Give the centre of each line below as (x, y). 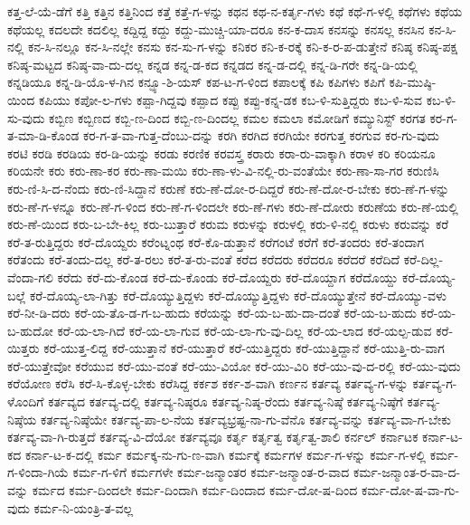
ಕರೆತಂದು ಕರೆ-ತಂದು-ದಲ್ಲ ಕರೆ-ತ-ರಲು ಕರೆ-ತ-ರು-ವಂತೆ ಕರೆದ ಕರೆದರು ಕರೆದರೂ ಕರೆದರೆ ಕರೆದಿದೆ (204, 259)
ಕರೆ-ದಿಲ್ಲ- (423, 259)
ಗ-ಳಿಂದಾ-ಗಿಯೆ (38, 472)
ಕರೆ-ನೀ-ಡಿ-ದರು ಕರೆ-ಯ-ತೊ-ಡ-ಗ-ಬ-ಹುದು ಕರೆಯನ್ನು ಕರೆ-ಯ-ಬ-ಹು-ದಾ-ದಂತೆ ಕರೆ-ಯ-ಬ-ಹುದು (212, 313)
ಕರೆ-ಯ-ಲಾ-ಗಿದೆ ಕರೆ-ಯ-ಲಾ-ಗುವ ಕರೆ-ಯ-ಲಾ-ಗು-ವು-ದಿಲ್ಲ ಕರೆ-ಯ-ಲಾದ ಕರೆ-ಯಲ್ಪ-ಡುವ (244, 330)
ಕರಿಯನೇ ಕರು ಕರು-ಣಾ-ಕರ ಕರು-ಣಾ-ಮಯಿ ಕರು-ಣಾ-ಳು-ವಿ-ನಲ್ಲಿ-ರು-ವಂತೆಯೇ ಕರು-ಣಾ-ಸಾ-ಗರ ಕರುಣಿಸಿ (223, 171)
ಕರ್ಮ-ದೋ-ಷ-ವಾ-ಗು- (410, 490)
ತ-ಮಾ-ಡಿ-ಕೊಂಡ (43, 135)
